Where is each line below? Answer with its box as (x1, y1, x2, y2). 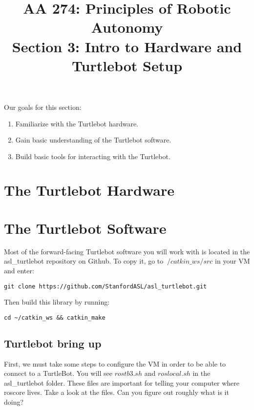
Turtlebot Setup (71, 55, 183, 75)
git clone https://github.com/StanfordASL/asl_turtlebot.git (4, 283, 207, 290)
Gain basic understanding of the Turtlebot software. (15, 135, 171, 145)
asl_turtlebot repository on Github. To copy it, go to (4, 256, 164, 266)
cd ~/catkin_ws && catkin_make (4, 314, 106, 321)
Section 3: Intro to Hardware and (12, 36, 242, 56)
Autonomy (91, 17, 163, 37)
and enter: (4, 266, 34, 275)
